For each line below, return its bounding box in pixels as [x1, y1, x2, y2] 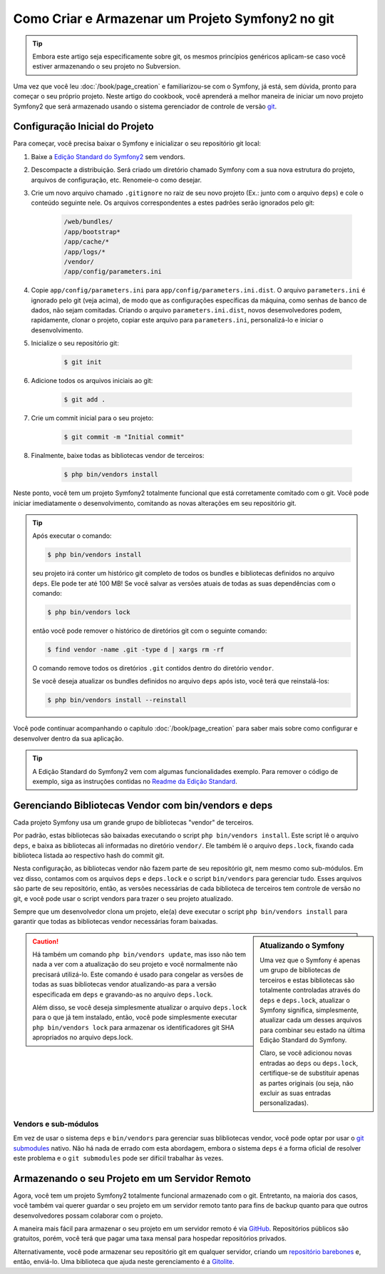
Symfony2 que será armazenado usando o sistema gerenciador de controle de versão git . [13, 102, 277, 111]
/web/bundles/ [63, 218, 113, 226]
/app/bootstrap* [63, 228, 121, 235]
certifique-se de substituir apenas [260, 1069, 359, 1077]
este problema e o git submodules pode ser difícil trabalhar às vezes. [13, 1153, 224, 1162]
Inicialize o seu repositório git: [31, 339, 119, 347]
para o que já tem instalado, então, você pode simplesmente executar [32, 1013, 237, 1021]
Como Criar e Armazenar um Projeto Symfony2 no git [13, 11, 334, 26]
